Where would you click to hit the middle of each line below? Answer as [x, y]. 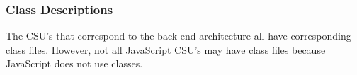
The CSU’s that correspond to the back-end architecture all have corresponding [178, 36]
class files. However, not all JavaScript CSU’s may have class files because [166, 49]
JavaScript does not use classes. [74, 63]
